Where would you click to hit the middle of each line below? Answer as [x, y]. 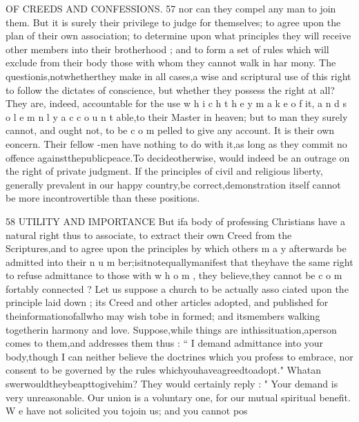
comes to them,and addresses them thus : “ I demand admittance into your [165, 343]
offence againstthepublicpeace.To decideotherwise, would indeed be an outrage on [178, 157]
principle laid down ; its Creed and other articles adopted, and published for [167, 302]
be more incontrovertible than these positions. [103, 198]
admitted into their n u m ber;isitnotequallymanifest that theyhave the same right [179, 261]
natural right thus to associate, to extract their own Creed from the [149, 234]
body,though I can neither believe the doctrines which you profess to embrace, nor [179, 356]
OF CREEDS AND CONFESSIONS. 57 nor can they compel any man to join [171, 8]
